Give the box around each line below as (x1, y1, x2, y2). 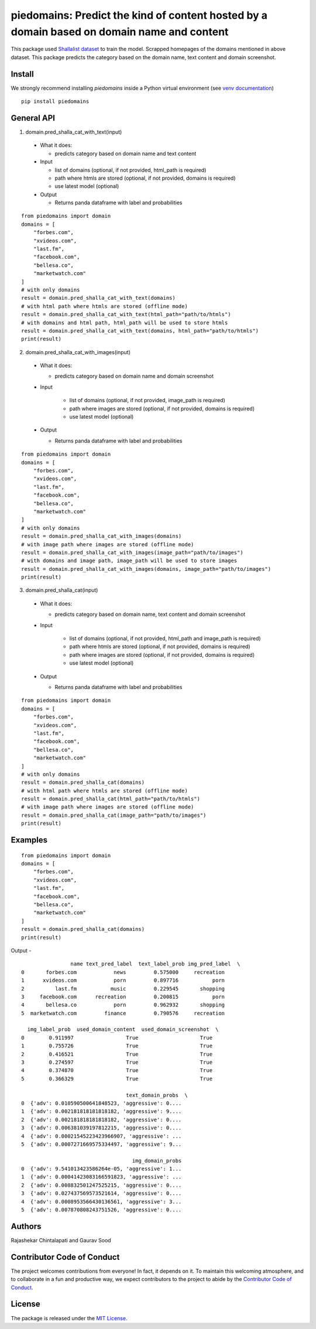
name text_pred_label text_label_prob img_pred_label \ (70, 961, 241, 967)
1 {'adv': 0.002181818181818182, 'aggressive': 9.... (21, 1108, 182, 1115)
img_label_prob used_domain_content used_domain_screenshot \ (27, 1026, 219, 1033)
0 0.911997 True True (21, 1034, 213, 1041)
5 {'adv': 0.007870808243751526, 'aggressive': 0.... (21, 1207, 182, 1213)
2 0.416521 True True (21, 1051, 213, 1057)
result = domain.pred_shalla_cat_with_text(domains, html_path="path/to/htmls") (21, 327, 259, 334)
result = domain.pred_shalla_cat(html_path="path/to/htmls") (21, 796, 200, 802)
